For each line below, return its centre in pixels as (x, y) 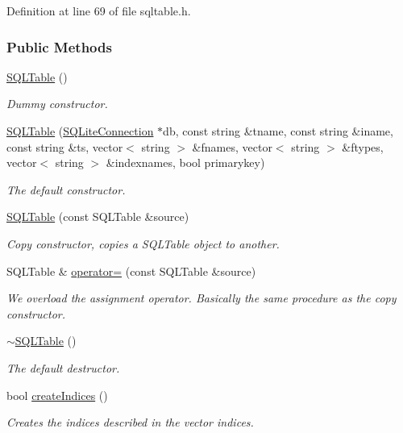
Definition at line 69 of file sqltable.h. (99, 10)
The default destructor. (63, 367)
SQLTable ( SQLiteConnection (80, 131)
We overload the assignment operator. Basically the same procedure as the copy (201, 298)
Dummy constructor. (57, 104)
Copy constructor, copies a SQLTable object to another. (143, 243)
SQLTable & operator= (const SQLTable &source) (131, 271)
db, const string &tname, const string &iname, (278, 131)
